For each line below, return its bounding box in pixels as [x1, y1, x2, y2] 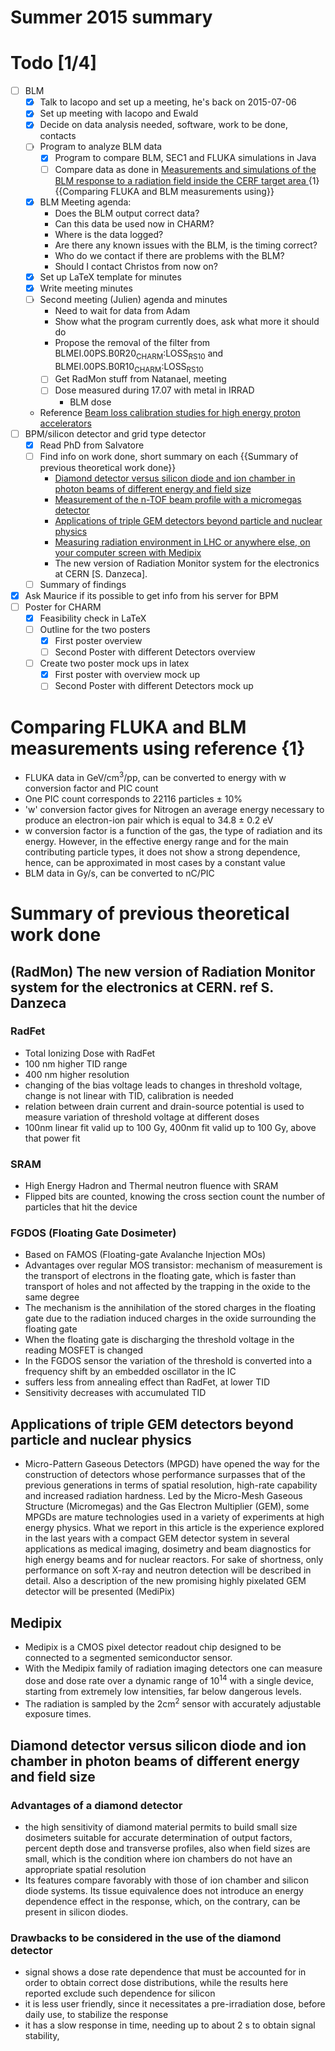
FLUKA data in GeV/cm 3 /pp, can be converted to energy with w [24, 770, 287, 783]
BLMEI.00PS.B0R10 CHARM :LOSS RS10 [54, 360, 204, 375]
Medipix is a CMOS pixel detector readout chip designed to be [24, 1641, 282, 1653]
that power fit [24, 1132, 81, 1144]
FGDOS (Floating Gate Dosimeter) [10, 1226, 177, 1240]
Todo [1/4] [10, 52, 98, 75]
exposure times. [24, 1708, 92, 1720]
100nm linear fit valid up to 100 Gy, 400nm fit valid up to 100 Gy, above [24, 1121, 317, 1133]
